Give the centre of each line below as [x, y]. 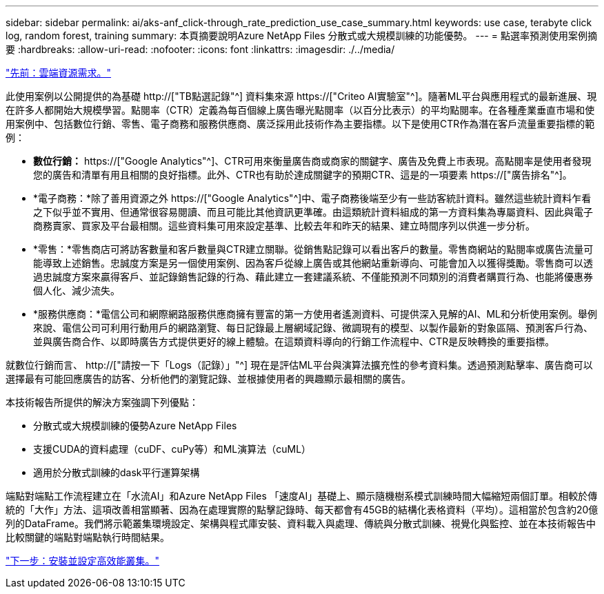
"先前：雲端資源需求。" [59, 73]
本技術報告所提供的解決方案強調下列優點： [102, 402]
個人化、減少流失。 [77, 290]
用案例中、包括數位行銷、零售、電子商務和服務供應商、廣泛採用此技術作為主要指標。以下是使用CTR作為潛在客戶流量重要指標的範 [300, 124]
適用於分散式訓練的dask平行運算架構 [117, 472]
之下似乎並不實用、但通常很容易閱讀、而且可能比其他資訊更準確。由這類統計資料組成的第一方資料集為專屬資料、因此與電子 [313, 212]
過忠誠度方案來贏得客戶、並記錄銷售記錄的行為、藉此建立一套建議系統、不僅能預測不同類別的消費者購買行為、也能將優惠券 [313, 277]
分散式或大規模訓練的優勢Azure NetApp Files [135, 426]
